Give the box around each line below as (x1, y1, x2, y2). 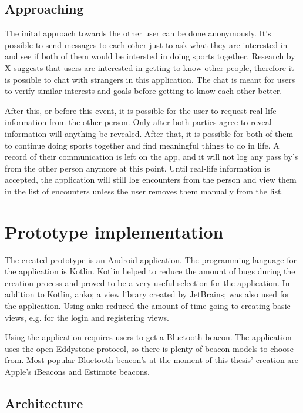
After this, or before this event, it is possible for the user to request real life (5, 104, 277, 116)
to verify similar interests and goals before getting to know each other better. (5, 85, 282, 97)
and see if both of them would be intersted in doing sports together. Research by (5, 50, 295, 62)
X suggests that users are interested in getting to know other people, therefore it (5, 61, 294, 73)
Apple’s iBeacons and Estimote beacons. (5, 365, 150, 377)
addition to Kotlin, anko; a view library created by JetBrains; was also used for (5, 288, 290, 300)
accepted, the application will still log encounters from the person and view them (5, 173, 297, 186)
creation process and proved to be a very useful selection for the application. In (5, 276, 290, 288)
